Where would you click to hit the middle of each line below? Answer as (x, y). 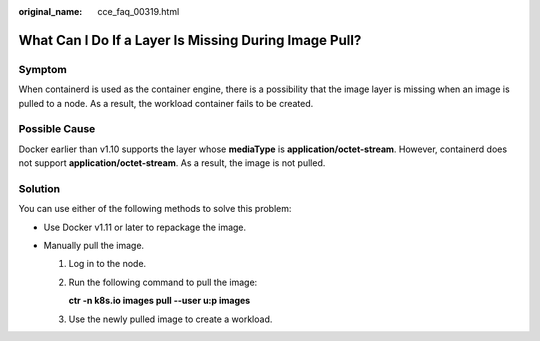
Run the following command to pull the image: (163, 282)
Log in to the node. (107, 264)
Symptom (42, 69)
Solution (39, 188)
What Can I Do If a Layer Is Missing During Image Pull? (190, 40)
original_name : (50, 11)
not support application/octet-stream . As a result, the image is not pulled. (172, 163)
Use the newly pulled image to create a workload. (170, 319)
